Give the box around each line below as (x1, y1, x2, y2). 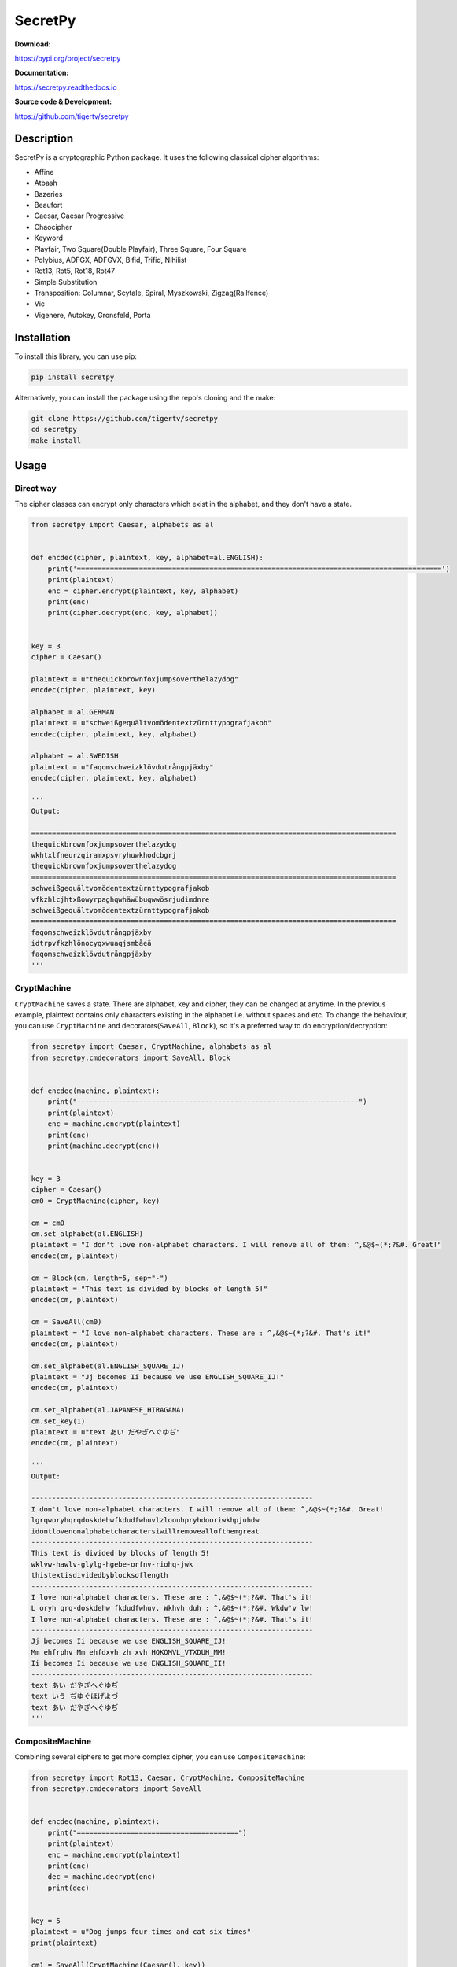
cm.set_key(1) (31, 1416, 86, 1426)
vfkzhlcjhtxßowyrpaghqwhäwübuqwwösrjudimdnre (31, 895, 210, 904)
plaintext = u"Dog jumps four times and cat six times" (31, 1928, 252, 1936)
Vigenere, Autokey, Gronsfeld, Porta (34, 310, 151, 319)
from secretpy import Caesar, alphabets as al (31, 520, 214, 530)
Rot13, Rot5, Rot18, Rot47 (34, 266, 116, 275)
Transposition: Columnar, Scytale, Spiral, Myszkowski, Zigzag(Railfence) (34, 288, 269, 298)
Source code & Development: (14, 97, 112, 106)
